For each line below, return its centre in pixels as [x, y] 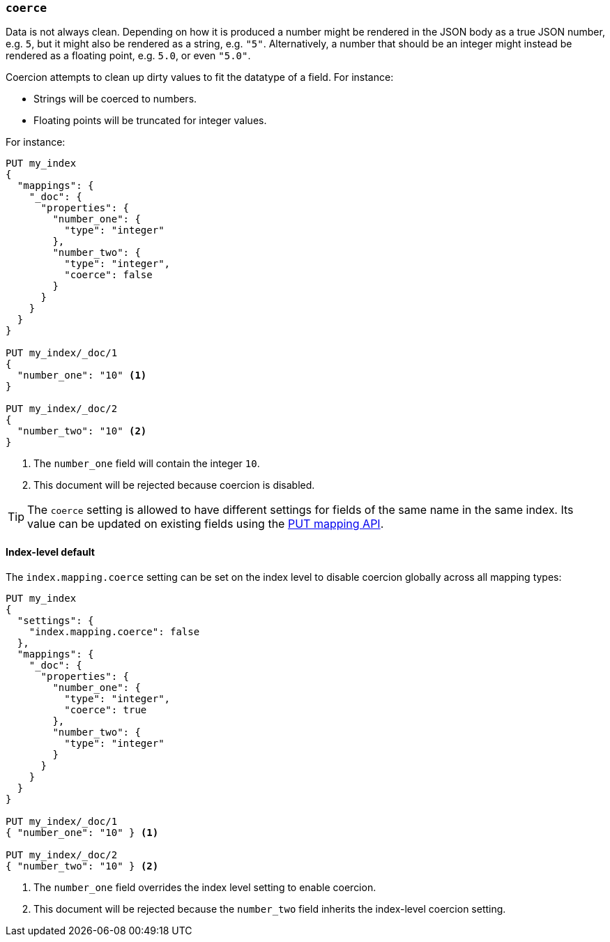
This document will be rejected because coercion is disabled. [174, 485]
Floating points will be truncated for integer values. [150, 121]
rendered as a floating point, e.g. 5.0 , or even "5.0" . [128, 56]
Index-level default [50, 552]
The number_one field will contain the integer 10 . [147, 464]
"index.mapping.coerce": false [114, 631]
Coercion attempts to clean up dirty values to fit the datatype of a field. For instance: [200, 77]
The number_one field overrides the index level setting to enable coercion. [205, 887]
